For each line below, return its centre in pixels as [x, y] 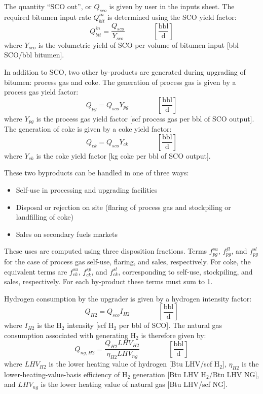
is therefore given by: [174, 335]
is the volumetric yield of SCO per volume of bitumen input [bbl [138, 44]
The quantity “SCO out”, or [48, 6]
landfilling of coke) [45, 217]
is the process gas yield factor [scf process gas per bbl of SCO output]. [145, 118]
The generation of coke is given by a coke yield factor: [88, 129]
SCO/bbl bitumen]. [34, 55]
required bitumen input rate [48, 17]
